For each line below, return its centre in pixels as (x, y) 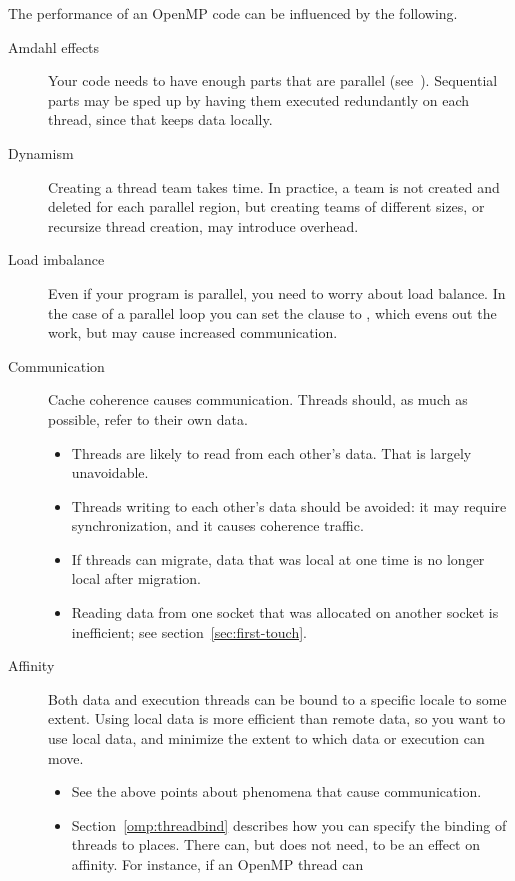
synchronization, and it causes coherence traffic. (217, 525)
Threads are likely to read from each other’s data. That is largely (271, 452)
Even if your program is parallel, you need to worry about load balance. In (277, 292)
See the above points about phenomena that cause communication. (276, 791)
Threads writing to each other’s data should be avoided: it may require (289, 505)
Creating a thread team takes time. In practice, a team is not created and (274, 186)
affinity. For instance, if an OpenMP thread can (217, 864)
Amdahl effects (54, 46)
